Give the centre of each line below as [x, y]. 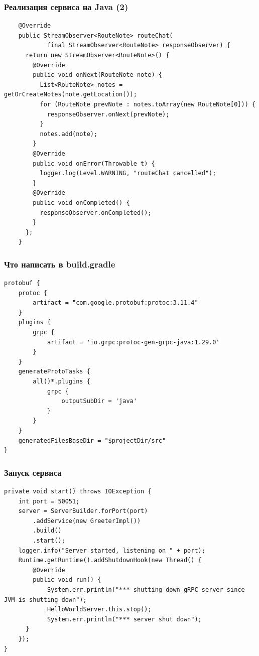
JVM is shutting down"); [45, 600]
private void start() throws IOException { [78, 491]
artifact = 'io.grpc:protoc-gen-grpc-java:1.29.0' [133, 342]
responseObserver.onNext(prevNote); [108, 114]
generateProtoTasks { [54, 372]
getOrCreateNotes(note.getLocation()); [71, 95]
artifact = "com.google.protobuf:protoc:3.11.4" [115, 303]
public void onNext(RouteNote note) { [97, 75]
